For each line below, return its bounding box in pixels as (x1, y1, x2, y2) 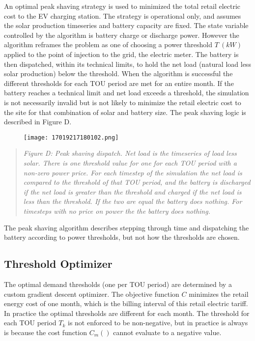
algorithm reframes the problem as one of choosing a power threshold (4, 39, 213, 50)
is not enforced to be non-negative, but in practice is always (68, 317, 248, 328)
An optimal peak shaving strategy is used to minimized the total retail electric (4, 1, 241, 11)
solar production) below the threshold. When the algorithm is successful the (4, 68, 233, 79)
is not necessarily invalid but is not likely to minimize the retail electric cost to (4, 97, 241, 107)
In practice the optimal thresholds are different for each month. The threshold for (4, 308, 250, 318)
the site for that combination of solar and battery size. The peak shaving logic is (4, 107, 246, 117)
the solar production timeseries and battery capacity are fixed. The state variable (4, 20, 249, 30)
